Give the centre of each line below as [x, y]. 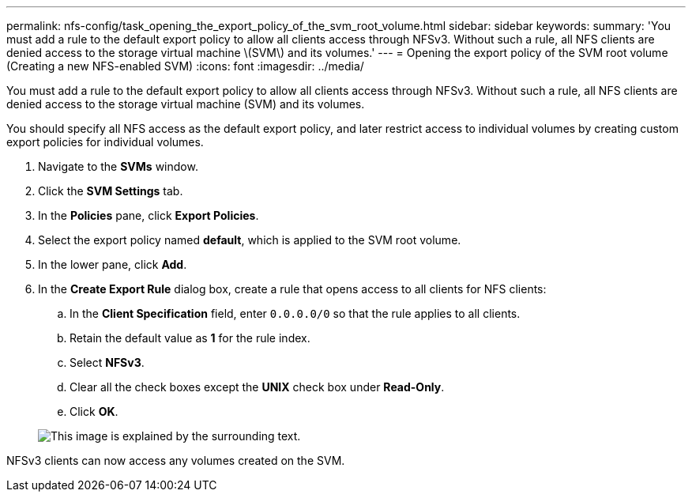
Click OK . [94, 411]
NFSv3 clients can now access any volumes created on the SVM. [176, 460]
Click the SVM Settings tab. [111, 191]
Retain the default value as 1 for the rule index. [190, 338]
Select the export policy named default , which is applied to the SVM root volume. [250, 240]
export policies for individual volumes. [105, 142]
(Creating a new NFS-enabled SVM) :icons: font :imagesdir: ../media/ [185, 66]
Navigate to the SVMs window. [118, 166]
